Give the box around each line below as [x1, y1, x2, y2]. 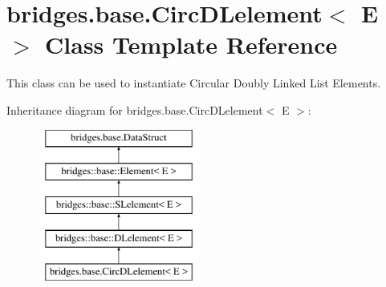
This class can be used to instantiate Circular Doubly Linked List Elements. [6, 75, 381, 91]
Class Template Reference [45, 28, 338, 61]
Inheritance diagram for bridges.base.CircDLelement [6, 101, 263, 118]
